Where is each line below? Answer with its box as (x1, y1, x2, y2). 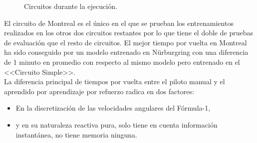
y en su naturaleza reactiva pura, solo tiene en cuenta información (15, 119, 218, 130)
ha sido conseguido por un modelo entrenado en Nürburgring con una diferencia (4, 47, 249, 57)
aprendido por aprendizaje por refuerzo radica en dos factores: (4, 86, 194, 96)
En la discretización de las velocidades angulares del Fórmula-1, (15, 103, 211, 113)
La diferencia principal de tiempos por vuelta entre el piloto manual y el (4, 76, 225, 87)
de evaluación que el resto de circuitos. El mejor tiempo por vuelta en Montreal (4, 37, 247, 47)
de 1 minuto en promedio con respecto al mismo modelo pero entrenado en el (4, 56, 240, 67)
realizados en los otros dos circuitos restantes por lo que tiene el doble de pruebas (4, 27, 253, 38)
